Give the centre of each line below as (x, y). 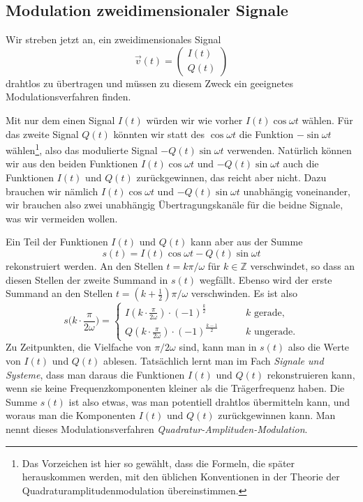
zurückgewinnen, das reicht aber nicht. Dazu (231, 177)
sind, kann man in (218, 347)
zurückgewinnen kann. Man (277, 415)
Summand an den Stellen (59, 293)
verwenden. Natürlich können (289, 150)
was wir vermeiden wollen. (62, 218)
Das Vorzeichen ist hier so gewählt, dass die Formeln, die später (158, 463)
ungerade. (275, 332)
